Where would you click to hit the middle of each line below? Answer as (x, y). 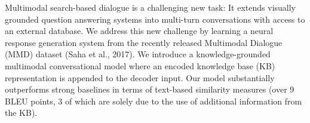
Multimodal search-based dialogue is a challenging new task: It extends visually (151, 7)
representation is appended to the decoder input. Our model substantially (140, 77)
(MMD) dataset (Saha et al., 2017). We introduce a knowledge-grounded (138, 54)
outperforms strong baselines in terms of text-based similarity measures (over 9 (150, 89)
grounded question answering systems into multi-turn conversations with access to (155, 19)
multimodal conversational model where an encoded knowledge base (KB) (140, 65)
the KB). (21, 113)
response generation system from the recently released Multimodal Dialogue (144, 42)
